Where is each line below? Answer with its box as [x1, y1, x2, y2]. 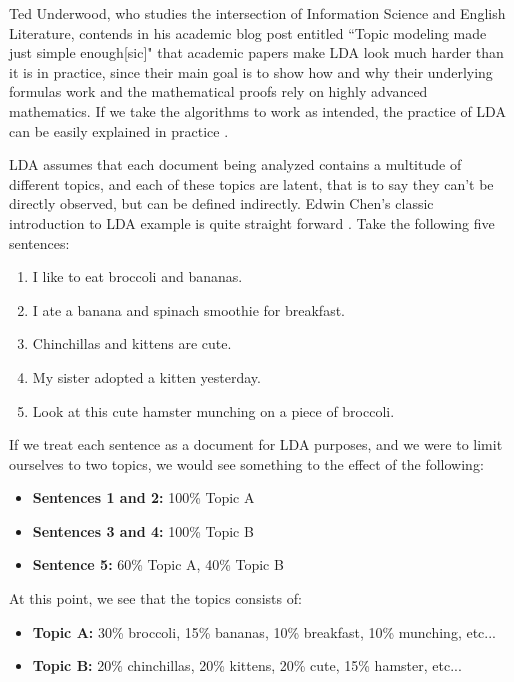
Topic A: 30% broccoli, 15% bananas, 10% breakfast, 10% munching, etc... [32, 621, 496, 642]
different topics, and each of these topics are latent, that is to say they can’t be [9, 173, 494, 194]
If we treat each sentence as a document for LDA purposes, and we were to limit [9, 434, 503, 455]
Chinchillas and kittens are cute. [32, 333, 232, 354]
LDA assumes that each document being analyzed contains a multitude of [9, 154, 462, 175]
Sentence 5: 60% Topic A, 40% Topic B [32, 554, 284, 575]
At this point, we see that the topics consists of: [9, 588, 302, 609]
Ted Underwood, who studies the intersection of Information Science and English [9, 3, 506, 23]
